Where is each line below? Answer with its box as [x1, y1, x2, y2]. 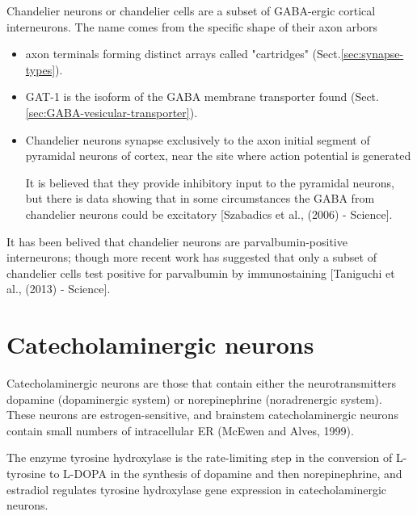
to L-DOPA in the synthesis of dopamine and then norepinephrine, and [49, 465, 402, 481]
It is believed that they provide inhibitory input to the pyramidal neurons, [25, 174, 394, 191]
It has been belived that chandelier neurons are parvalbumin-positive [6, 233, 347, 250]
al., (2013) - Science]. [6, 280, 111, 297]
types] [25, 61, 56, 78]
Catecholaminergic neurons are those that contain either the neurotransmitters [6, 375, 397, 392]
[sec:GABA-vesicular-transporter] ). [25, 103, 198, 120]
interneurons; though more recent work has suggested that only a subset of [6, 249, 377, 266]
